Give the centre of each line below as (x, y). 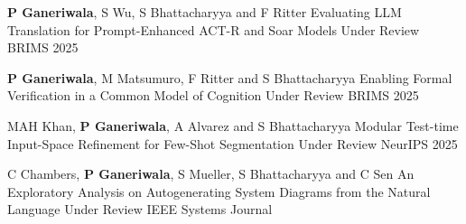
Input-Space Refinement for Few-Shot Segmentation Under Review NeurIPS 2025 (233, 143)
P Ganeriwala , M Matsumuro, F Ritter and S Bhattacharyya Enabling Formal (230, 77)
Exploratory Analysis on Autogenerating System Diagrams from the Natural (219, 191)
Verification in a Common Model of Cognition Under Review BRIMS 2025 (213, 95)
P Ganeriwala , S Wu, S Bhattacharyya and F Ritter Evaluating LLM (205, 12)
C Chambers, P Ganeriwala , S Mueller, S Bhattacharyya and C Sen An (211, 174)
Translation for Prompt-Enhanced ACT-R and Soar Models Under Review (214, 29)
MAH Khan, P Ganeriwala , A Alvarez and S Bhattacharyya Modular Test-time (233, 125)
